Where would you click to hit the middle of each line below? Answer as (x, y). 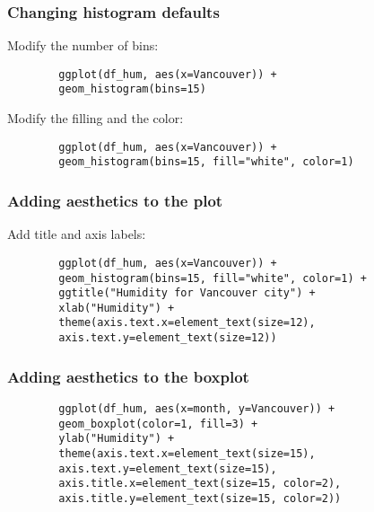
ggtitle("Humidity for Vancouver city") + (187, 293)
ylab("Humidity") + (117, 439)
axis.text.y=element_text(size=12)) (168, 338)
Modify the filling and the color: (96, 118)
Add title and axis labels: (77, 234)
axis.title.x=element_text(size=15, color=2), (200, 484)
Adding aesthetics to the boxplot (128, 376)
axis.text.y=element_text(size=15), (168, 468)
